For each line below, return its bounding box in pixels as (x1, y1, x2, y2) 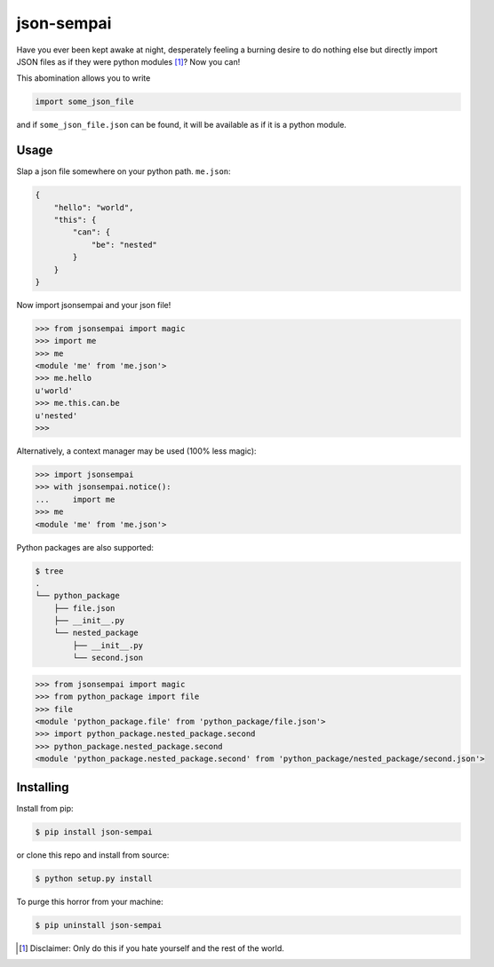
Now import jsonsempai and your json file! (16, 299, 171, 310)
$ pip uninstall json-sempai (35, 920, 163, 930)
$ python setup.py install (35, 873, 153, 884)
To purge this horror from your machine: (16, 896, 163, 907)
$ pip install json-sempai (35, 827, 153, 836)
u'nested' (35, 410, 78, 421)
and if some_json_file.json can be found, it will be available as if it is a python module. (16, 120, 347, 131)
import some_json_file (35, 97, 134, 107)
